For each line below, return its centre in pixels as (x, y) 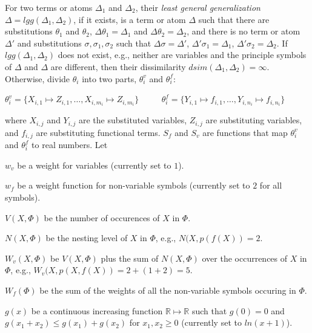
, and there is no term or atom (244, 31)
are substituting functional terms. (98, 132)
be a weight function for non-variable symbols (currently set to (134, 185)
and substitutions (49, 43)
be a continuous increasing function (97, 310)
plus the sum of (130, 258)
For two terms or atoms (49, 7)
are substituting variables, (254, 120)
